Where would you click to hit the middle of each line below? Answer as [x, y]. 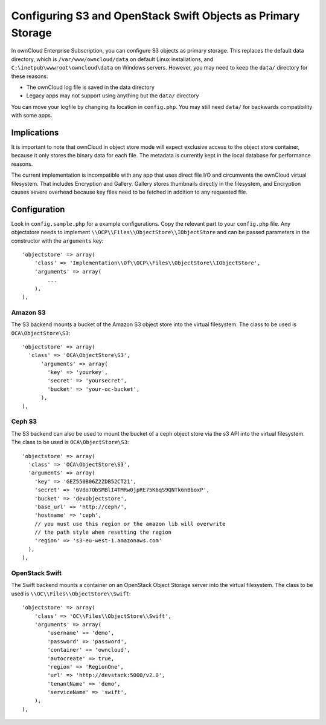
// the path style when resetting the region [103, 532]
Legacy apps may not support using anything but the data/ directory [113, 96]
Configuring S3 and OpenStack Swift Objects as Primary [155, 16]
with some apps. [32, 116]
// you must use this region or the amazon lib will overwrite [130, 524]
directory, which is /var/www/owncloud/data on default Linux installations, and [112, 59]
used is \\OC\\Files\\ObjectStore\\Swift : [71, 594]
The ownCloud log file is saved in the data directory [91, 87]
